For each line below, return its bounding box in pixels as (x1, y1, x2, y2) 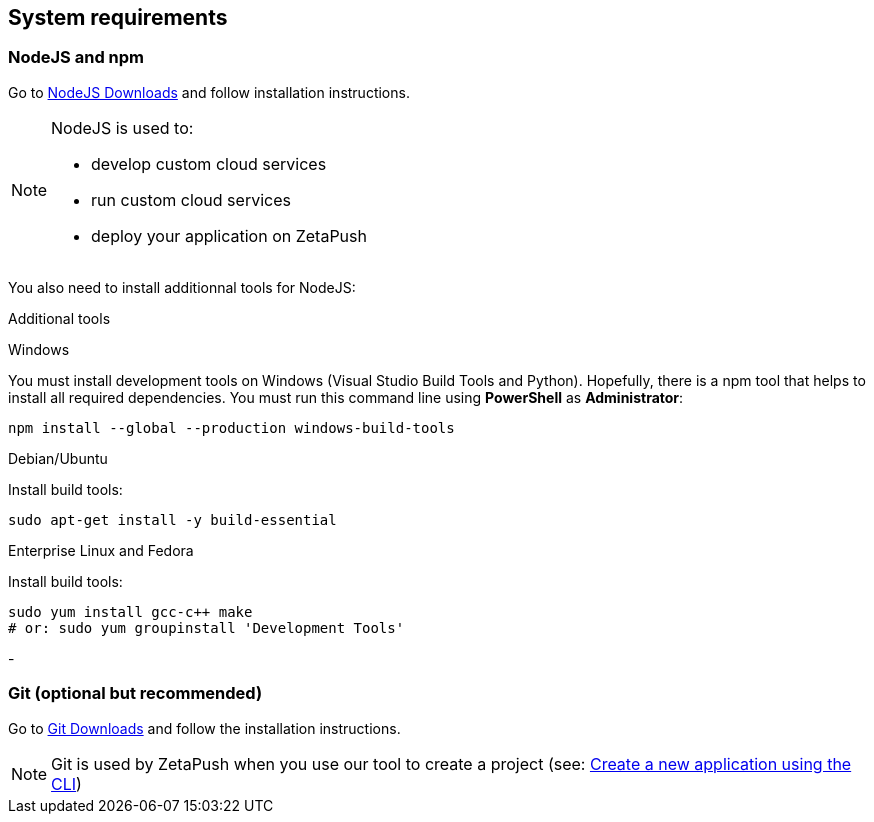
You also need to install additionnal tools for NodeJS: (8, 278, 356, 296)
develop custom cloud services (91, 153, 327, 174)
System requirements (8, 5, 228, 30)
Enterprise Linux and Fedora (8, 541, 194, 559)
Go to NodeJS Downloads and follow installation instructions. (8, 83, 410, 101)
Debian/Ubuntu (8, 449, 108, 467)
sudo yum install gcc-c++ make (8, 603, 253, 620)
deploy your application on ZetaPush (91, 225, 367, 246)
